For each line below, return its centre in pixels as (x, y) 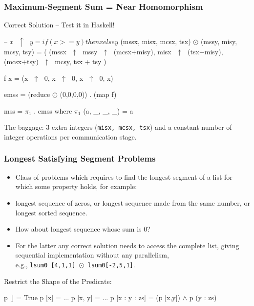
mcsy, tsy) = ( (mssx (35, 52)
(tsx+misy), (205, 52)
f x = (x (16, 78)
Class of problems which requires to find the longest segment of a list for (124, 177)
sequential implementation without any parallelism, (92, 255)
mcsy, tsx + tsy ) (81, 61)
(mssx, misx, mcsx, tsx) (156, 41)
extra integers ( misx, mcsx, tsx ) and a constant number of (142, 127)
